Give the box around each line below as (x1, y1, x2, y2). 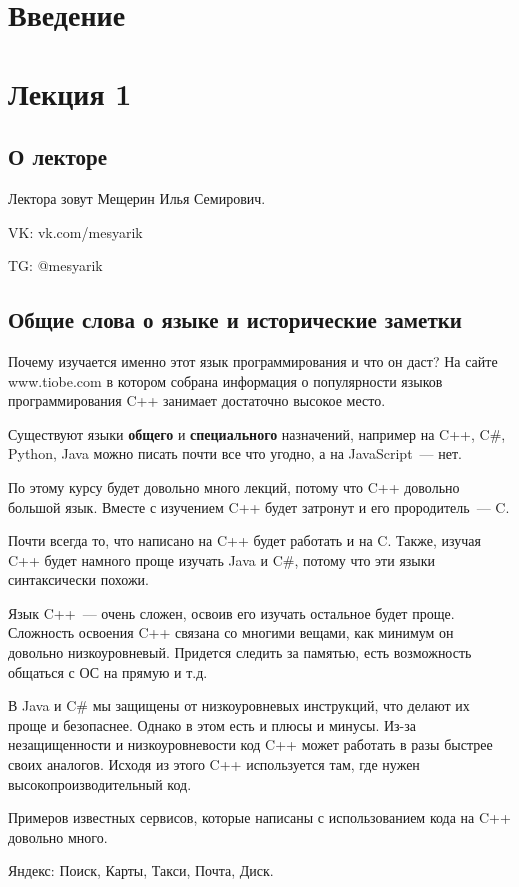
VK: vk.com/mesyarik (8, 221, 143, 242)
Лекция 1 (8, 72, 132, 113)
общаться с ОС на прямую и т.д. (8, 661, 208, 682)
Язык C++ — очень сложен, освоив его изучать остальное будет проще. (8, 602, 455, 623)
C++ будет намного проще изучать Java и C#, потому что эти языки (8, 549, 436, 570)
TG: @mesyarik (8, 255, 103, 276)
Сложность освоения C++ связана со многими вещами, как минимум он (8, 622, 454, 643)
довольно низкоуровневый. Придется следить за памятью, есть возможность (8, 642, 472, 663)
